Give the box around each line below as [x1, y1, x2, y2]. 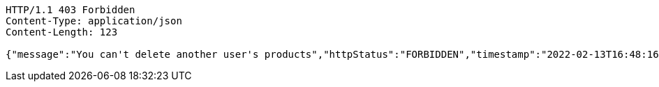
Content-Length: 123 [6, 26, 118, 38]
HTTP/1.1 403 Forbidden [6, 4, 135, 15]
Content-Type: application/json [6, 15, 182, 26]
